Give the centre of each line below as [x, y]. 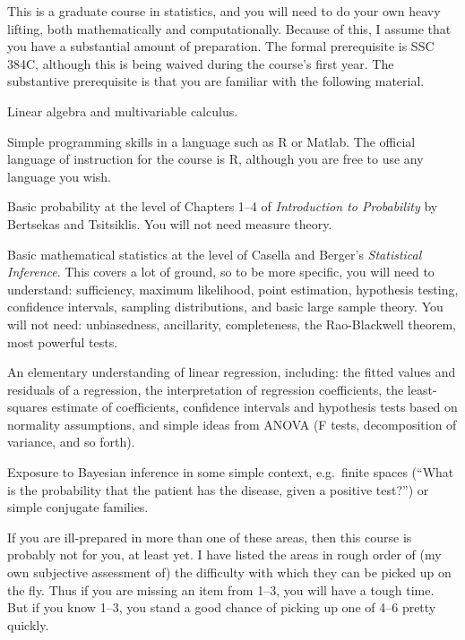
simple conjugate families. [78, 507]
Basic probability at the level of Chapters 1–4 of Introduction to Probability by [223, 206]
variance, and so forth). [71, 442]
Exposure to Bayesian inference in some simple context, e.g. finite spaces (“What [231, 472]
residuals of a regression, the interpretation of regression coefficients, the [206, 389]
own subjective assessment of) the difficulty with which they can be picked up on [229, 572]
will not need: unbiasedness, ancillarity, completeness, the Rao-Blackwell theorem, [232, 324]
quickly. [28, 624]
